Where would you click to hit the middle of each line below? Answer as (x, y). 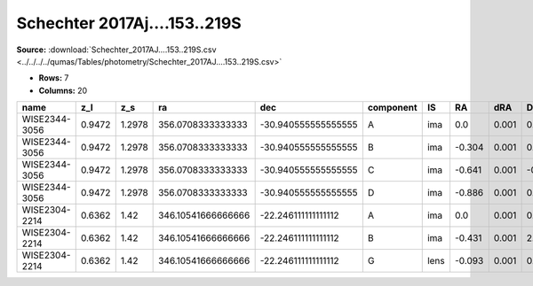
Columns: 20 (63, 90)
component (392, 108)
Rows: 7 (54, 78)
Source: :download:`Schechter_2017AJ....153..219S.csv (116, 50)
